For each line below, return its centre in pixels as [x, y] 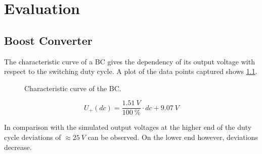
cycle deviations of [33, 137]
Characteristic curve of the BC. [73, 88]
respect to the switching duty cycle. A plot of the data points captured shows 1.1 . [131, 71]
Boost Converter [48, 40]
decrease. [18, 147]
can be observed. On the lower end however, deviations [173, 137]
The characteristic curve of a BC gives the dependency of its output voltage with [129, 61]
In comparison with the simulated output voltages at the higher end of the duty [128, 127]
